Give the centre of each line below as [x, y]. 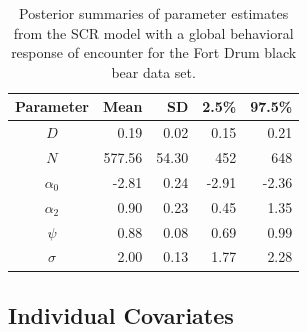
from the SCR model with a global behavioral [153, 32]
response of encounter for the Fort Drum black [154, 52]
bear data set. [153, 71]
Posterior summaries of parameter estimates [154, 13]
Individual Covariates [121, 314]
